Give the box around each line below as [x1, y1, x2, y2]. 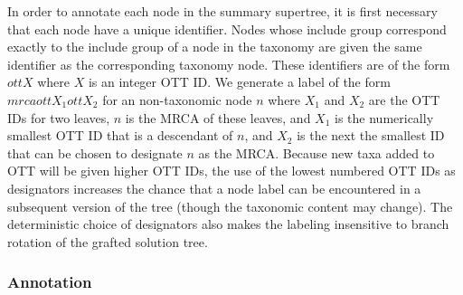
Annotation [7, 271, 92, 293]
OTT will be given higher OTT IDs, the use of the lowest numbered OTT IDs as [7, 161, 456, 180]
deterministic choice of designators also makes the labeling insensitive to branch [7, 214, 449, 233]
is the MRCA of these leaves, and [125, 108, 311, 127]
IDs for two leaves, [7, 108, 110, 127]
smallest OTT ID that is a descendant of [7, 126, 233, 145]
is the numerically [335, 108, 434, 127]
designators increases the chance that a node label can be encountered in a [7, 178, 421, 197]
